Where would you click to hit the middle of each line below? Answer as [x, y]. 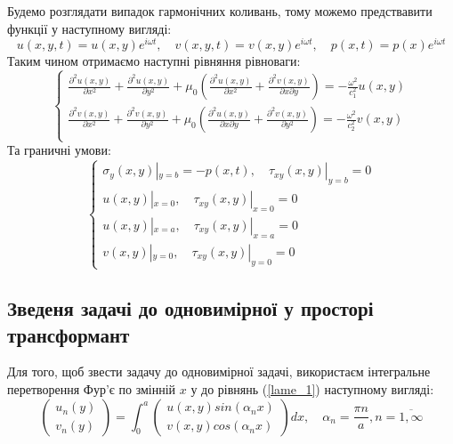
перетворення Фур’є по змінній [92, 389]
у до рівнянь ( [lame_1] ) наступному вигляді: [312, 389]
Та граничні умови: [59, 150]
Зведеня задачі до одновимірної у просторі [190, 308]
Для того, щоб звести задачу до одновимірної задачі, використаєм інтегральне [219, 371]
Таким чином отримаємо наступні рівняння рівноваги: [154, 61]
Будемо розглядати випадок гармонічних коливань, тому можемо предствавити [220, 11]
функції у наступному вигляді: [89, 28]
